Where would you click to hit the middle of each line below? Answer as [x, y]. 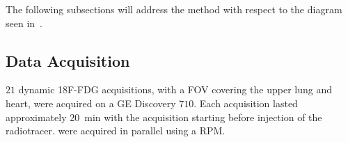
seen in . [24, 23]
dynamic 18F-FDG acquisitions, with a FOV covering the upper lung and [175, 89]
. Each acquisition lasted [246, 103]
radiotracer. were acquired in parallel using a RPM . [116, 131]
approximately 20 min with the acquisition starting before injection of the [164, 117]
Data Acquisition [68, 60]
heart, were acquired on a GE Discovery [91, 103]
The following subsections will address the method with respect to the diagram [174, 9]
